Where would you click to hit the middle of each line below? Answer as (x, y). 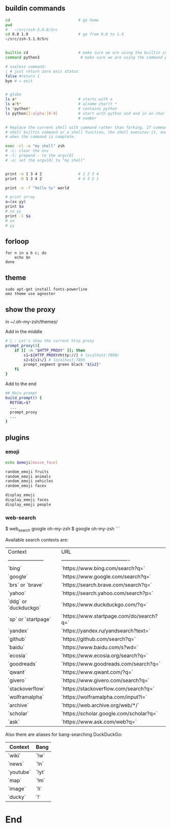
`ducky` (17, 797)
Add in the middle (24, 331)
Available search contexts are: (37, 540)
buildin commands (35, 8)
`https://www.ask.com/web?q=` (99, 722)
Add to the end (21, 384)
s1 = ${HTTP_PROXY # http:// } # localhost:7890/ (72, 355)
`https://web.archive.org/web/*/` (100, 705)
